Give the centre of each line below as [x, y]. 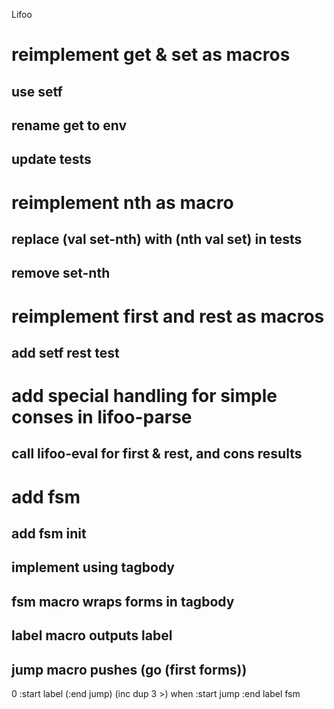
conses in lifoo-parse [102, 417]
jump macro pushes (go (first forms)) [129, 669]
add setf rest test [65, 352]
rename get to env [69, 125]
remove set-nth [61, 273]
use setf [37, 91]
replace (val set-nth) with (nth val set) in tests [157, 239]
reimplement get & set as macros [151, 55]
